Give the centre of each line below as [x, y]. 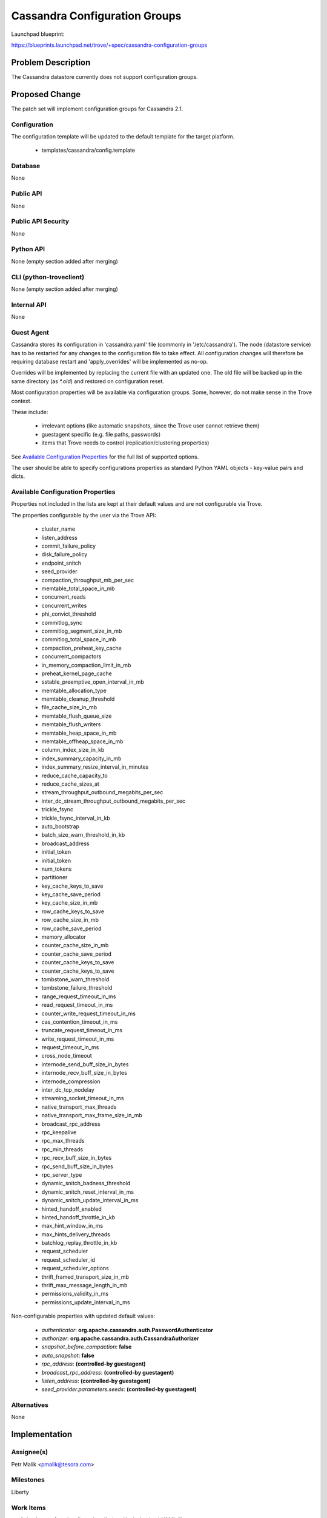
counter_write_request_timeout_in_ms [89, 1013]
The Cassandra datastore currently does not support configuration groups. [104, 77]
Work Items [28, 1508]
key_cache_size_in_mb [70, 903]
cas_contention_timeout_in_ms [80, 1022]
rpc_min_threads [62, 1149]
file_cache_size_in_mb [69, 707]
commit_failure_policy [69, 546]
